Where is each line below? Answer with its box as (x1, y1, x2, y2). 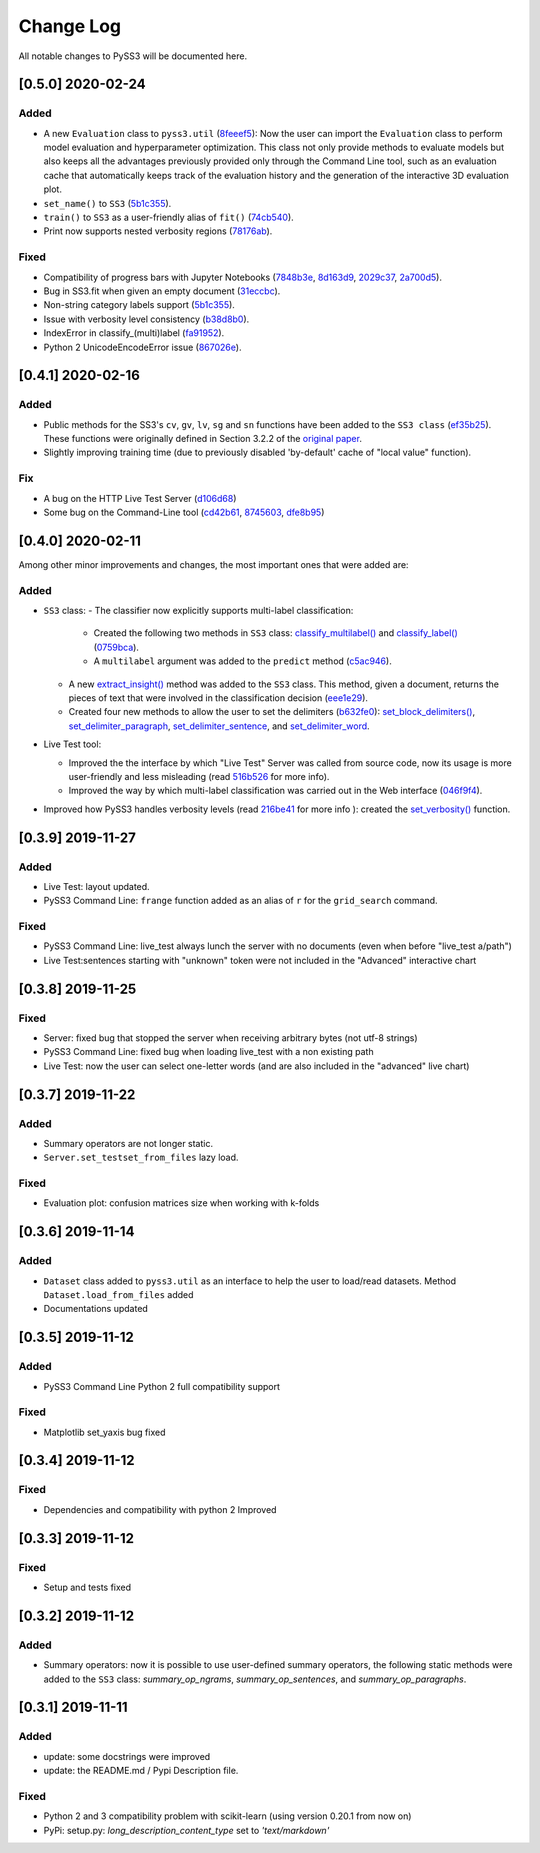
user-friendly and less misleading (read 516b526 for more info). (68, 770, 330, 782)
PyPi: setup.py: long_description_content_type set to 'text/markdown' (43, 1824, 330, 1836)
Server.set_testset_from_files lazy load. (43, 1151, 239, 1164)
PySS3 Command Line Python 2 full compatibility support (43, 1380, 280, 1392)
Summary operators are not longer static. (43, 1137, 214, 1149)
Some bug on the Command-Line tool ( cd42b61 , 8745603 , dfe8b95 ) (43, 506, 325, 518)
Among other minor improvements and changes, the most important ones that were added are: (18, 558, 409, 570)
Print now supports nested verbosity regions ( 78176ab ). (43, 225, 273, 237)
